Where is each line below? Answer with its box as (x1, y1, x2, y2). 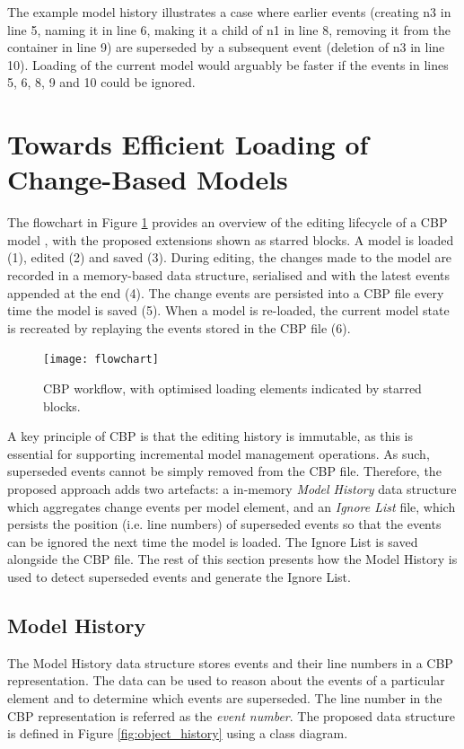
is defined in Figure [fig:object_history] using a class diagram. (7, 724, 348, 743)
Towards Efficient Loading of (7, 126, 369, 163)
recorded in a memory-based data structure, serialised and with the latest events (7, 266, 450, 285)
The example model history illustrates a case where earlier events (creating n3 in (7, 3, 451, 21)
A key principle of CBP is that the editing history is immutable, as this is (7, 427, 414, 445)
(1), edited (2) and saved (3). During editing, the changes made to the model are (7, 248, 452, 267)
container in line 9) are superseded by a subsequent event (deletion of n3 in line (7, 38, 445, 57)
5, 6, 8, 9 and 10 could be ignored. (7, 73, 196, 92)
